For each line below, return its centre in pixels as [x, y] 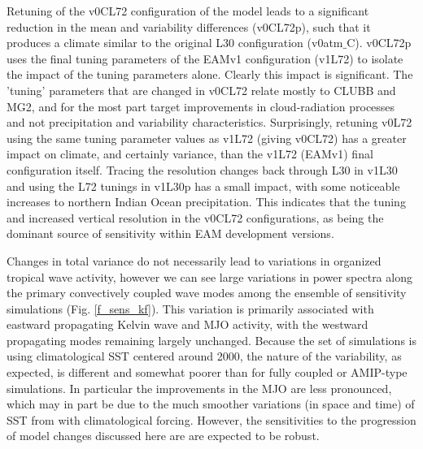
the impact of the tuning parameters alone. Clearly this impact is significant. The [210, 74]
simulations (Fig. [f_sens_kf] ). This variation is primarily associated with [190, 308]
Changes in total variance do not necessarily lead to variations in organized [194, 260]
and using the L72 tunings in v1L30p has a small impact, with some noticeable [203, 186]
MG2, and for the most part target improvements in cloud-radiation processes [201, 106]
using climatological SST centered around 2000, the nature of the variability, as [204, 356]
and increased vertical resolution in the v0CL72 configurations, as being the [195, 217]
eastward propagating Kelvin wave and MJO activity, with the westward [188, 324]
